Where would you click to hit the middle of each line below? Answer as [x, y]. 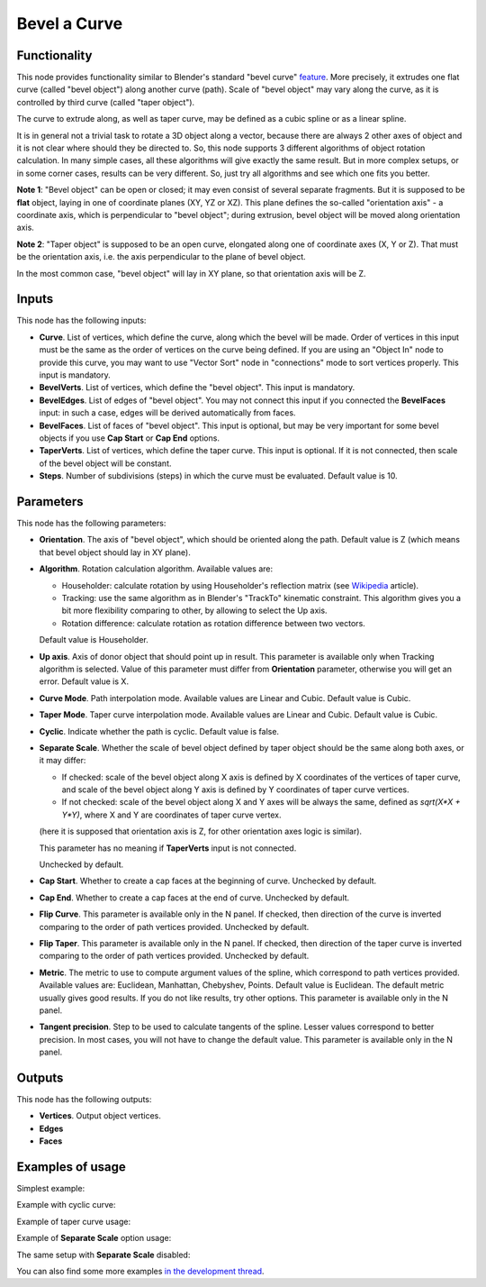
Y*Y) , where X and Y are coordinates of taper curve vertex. [172, 815]
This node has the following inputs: [81, 321]
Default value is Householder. [94, 640]
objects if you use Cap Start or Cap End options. [130, 438]
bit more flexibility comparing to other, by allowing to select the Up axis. [194, 611]
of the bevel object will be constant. [105, 463]
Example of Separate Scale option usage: [94, 1238]
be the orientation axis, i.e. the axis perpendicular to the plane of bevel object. [161, 257]
